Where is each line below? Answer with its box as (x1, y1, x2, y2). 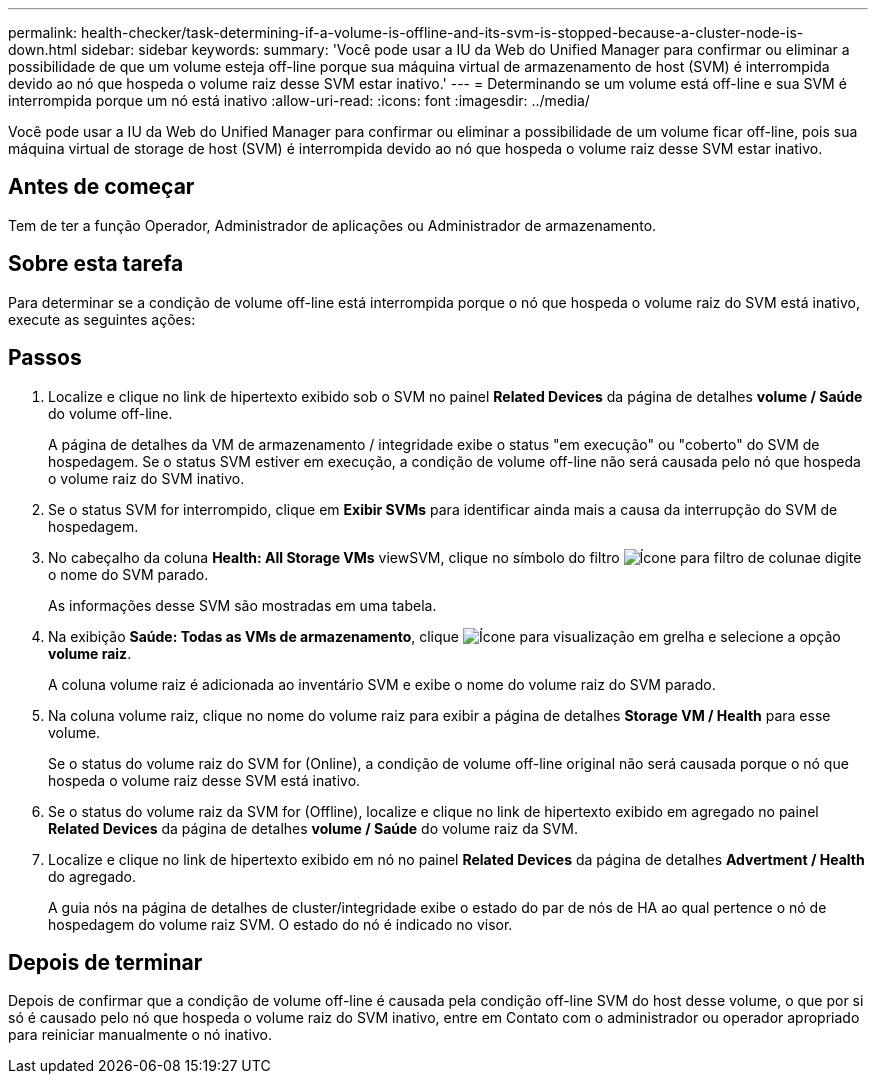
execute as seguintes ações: (8, 310, 196, 328)
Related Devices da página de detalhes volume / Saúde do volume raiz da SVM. (48, 819, 578, 837)
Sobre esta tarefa (8, 251, 184, 277)
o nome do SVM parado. (48, 565, 209, 583)
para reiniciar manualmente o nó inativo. (8, 1026, 272, 1044)
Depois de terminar (8, 949, 203, 975)
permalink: (8, 24, 78, 41)
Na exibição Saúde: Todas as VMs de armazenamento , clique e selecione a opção (48, 627, 841, 645)
